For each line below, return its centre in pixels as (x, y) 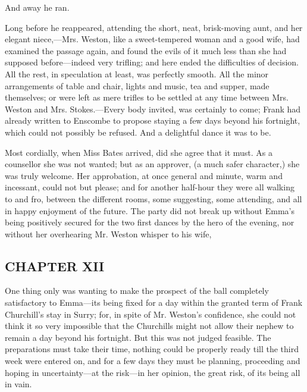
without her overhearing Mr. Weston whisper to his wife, (108, 233)
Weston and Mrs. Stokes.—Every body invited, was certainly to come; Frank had (153, 109)
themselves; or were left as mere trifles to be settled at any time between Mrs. (147, 97)
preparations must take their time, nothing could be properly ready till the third (152, 349)
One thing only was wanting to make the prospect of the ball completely (137, 291)
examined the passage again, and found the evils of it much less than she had (146, 50)
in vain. (18, 384)
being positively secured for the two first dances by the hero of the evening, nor (150, 222)
